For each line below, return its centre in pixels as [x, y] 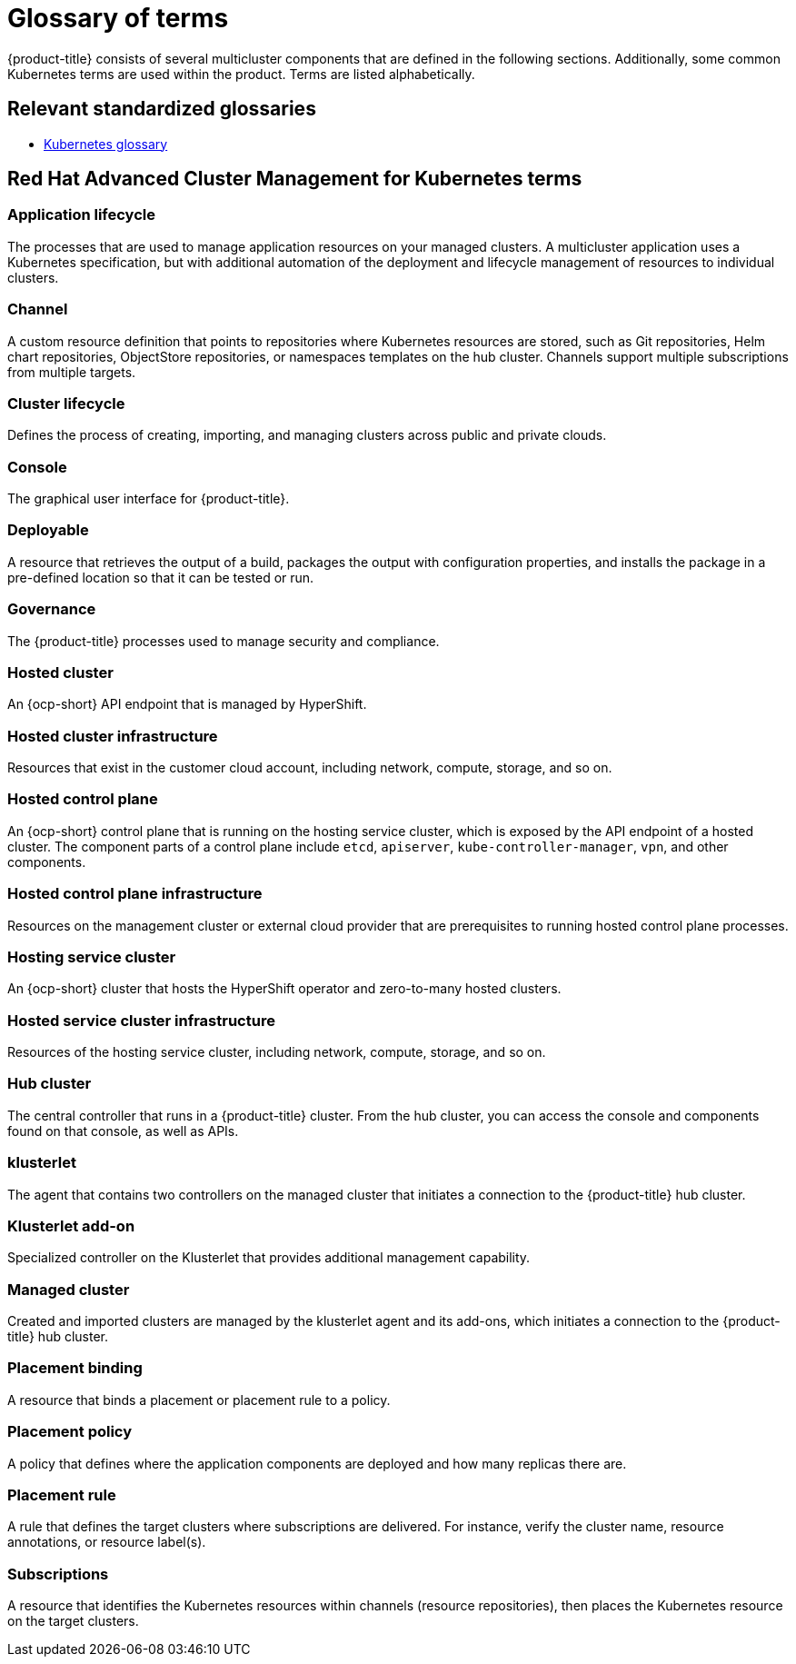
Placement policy [70, 1432]
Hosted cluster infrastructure [113, 736]
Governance [52, 609]
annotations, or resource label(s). [107, 1542]
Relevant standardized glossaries [162, 109]
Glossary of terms [118, 18]
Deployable [48, 530]
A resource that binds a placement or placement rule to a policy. [199, 1400]
